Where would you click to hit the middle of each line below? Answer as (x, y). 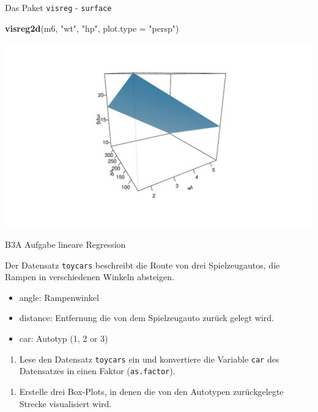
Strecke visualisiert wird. (65, 403)
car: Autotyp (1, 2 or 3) (64, 338)
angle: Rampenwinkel (59, 297)
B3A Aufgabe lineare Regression (65, 244)
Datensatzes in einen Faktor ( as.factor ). (97, 371)
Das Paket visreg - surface (58, 7)
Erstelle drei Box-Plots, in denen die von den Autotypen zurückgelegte (151, 391)
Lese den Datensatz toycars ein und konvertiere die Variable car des (149, 359)
